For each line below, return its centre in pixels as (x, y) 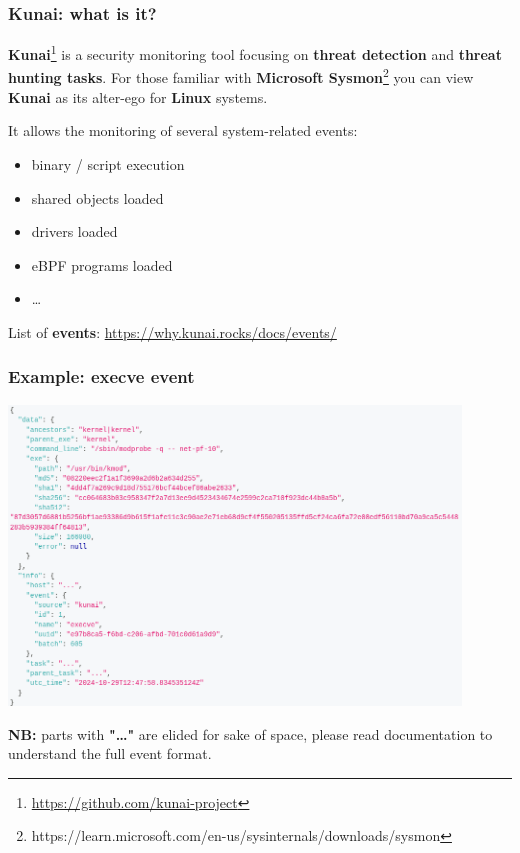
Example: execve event (101, 376)
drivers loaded (74, 231)
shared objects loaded (97, 197)
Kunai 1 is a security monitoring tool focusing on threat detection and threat (255, 52)
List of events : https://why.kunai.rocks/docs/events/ (172, 331)
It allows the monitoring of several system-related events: (183, 130)
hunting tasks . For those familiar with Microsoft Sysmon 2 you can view (241, 76)
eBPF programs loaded (102, 264)
